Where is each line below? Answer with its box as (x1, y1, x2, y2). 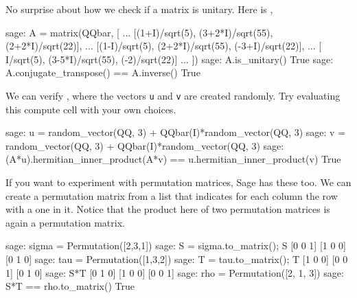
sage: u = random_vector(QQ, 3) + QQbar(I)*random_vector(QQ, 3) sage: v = (5, 125, 346, 139)
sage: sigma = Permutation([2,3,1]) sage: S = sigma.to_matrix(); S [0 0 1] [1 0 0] (5, 238, 347, 253)
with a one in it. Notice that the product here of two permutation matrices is (5, 202, 330, 216)
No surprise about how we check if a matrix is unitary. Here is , (5, 2, 273, 16)
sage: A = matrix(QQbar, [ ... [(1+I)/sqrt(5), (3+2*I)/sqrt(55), (5, 25, 273, 39)
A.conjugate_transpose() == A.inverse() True (5, 65, 200, 80)
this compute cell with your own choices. (5, 102, 176, 116)
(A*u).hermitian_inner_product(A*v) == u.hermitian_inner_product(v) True (5, 152, 341, 166)
